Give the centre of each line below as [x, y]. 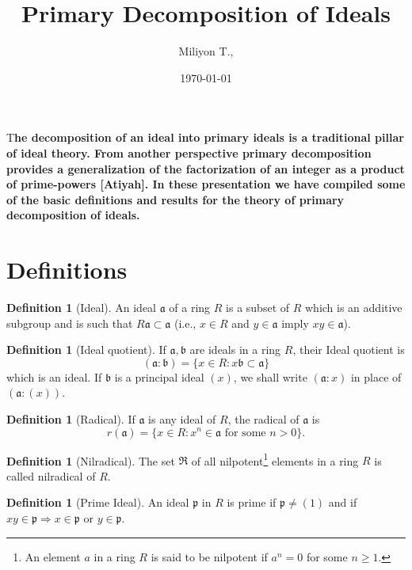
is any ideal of [182, 418]
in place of [376, 376]
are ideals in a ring [235, 350]
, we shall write [270, 376]
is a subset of [258, 307]
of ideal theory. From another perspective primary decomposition [189, 152]
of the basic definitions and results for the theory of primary [175, 199]
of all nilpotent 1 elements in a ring [275, 459]
